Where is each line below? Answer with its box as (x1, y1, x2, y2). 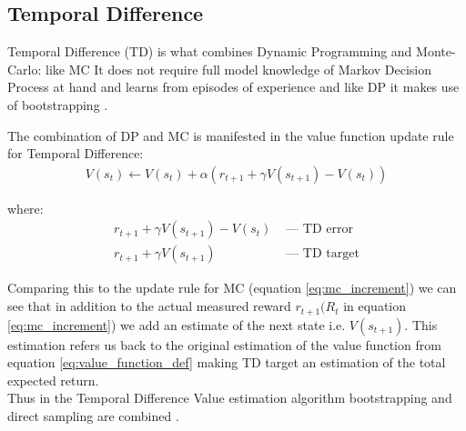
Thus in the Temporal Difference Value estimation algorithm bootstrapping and (7, 388, 452, 407)
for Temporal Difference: (7, 144, 144, 163)
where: (7, 198, 44, 217)
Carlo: (7, 59, 42, 78)
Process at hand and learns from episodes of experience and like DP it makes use (7, 77, 460, 96)
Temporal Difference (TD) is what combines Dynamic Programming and (7, 42, 412, 61)
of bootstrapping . (7, 95, 108, 114)
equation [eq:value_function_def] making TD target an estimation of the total (7, 353, 446, 372)
